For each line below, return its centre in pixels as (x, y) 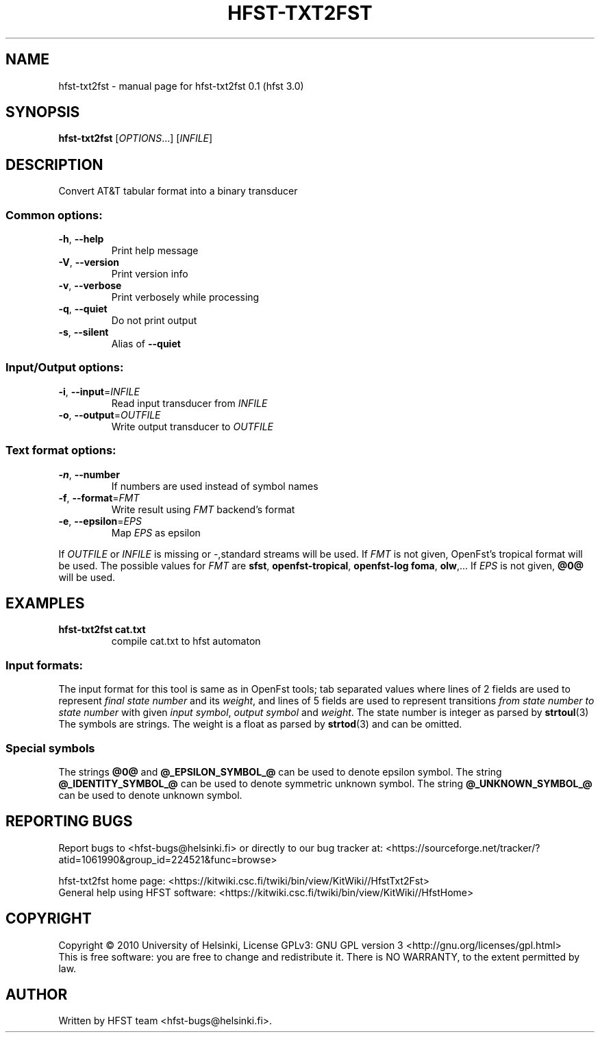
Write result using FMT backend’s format (203, 509)
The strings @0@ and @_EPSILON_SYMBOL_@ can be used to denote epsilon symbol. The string (280, 771)
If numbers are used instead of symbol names (215, 486)
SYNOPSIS (43, 112)
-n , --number (89, 474)
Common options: (54, 215)
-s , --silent (84, 332)
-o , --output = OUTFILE (110, 415)
